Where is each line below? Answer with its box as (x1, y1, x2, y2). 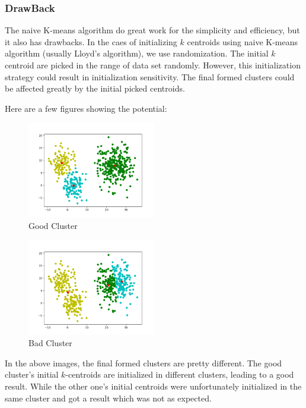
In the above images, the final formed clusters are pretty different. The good (5, 356, 282, 369)
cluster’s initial (5, 368, 59, 381)
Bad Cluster (28, 337, 72, 349)
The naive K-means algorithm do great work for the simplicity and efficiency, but (5, 24, 300, 36)
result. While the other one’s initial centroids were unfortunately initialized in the (5, 379, 302, 392)
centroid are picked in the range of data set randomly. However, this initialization (5, 59, 301, 71)
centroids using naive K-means (187, 35, 298, 48)
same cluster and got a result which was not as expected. (5, 391, 212, 404)
